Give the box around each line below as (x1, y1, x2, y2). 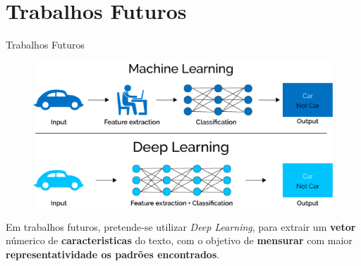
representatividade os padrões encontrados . (6, 246, 220, 261)
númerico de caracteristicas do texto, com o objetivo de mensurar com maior (6, 233, 353, 248)
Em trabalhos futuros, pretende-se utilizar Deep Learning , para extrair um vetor (6, 219, 356, 234)
